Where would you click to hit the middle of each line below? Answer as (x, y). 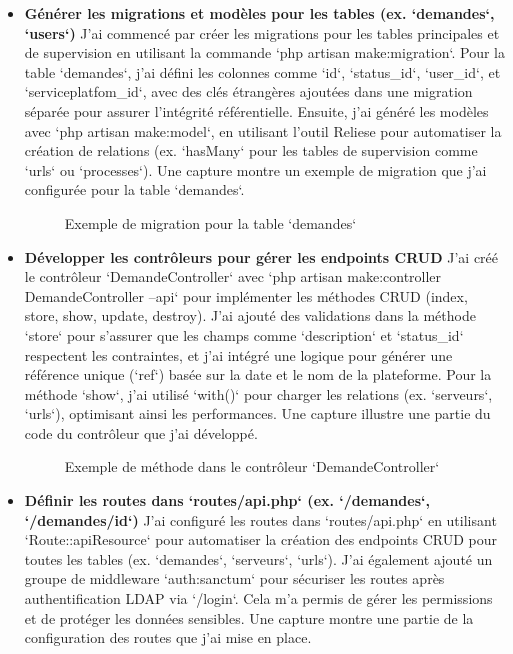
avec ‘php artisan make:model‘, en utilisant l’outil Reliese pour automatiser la (263, 130)
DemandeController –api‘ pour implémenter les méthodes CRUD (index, (246, 295)
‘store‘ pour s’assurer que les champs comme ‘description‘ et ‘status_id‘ (244, 334)
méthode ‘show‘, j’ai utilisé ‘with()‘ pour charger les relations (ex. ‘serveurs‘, (258, 393)
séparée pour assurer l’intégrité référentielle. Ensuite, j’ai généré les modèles (256, 110)
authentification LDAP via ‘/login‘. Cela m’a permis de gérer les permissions (258, 598)
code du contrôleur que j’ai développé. (141, 432)
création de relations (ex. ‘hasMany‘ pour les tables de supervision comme (251, 150)
